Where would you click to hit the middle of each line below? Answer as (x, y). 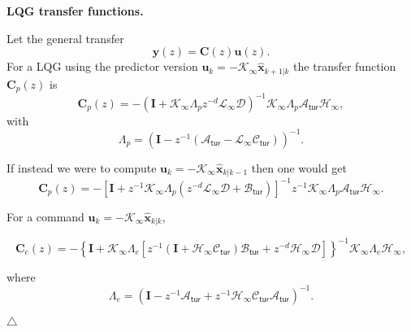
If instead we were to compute (82, 167)
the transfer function (345, 66)
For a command (45, 216)
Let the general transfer (65, 38)
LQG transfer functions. (75, 11)
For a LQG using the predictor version (102, 66)
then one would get (299, 167)
